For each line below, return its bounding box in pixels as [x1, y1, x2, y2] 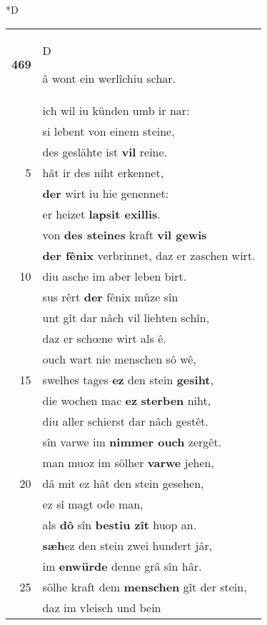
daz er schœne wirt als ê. [42, 329, 166, 346]
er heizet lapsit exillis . [42, 205, 161, 222]
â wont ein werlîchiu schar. [42, 69, 176, 86]
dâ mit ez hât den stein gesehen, [42, 474, 204, 491]
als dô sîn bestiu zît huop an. [42, 516, 197, 533]
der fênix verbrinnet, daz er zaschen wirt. [42, 246, 256, 264]
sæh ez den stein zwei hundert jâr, [42, 536, 213, 554]
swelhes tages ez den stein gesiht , [42, 371, 213, 388]
